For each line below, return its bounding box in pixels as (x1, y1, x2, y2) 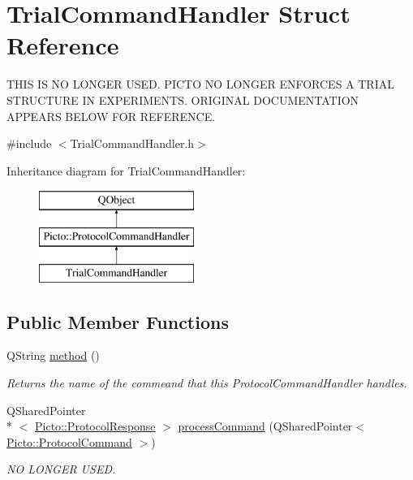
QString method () (6, 347, 100, 364)
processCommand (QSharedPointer (178, 417, 353, 435)
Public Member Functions (6, 309, 229, 334)
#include (6, 135, 52, 152)
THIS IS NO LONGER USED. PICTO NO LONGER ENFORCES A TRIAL (6, 76, 394, 93)
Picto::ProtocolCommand (6, 433, 132, 450)
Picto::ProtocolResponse (35, 417, 156, 435)
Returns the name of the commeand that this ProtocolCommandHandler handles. (6, 374, 407, 391)
